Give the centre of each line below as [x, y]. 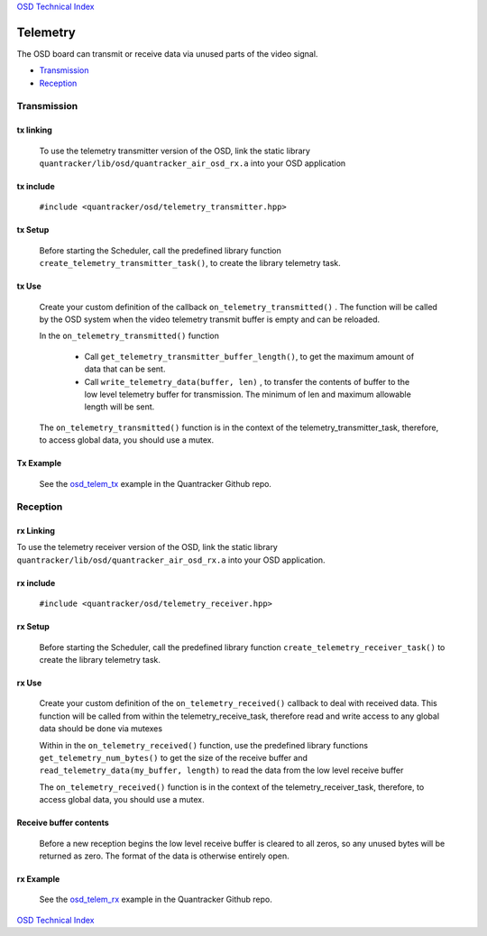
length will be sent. [119, 407]
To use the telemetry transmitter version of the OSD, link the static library [175, 151]
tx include [36, 187]
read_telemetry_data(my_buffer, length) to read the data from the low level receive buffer [221, 770]
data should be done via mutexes [101, 729]
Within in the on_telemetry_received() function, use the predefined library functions [204, 745]
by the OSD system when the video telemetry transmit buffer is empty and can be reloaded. [210, 319]
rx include [36, 583]
